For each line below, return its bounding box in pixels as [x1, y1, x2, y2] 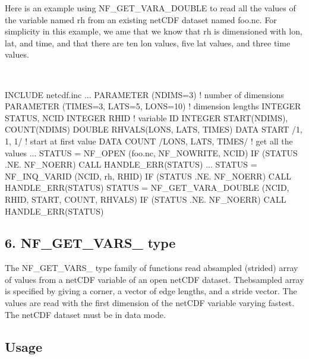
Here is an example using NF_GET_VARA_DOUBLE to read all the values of [5, 2, 296, 14]
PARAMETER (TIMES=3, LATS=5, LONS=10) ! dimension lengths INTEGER [5, 100, 301, 112]
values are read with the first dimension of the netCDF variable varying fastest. [5, 297, 295, 309]
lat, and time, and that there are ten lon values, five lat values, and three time [5, 36, 291, 49]
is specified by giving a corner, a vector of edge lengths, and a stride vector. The [5, 285, 297, 297]
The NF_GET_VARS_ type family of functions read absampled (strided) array [5, 262, 298, 274]
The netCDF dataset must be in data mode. [5, 308, 166, 320]
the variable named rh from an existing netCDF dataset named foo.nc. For [5, 13, 277, 26]
